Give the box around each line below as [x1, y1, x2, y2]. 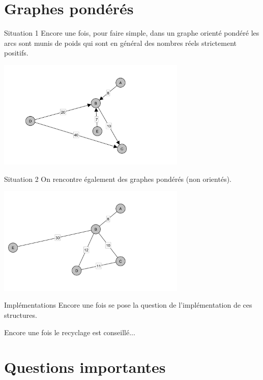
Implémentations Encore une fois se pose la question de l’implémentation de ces [4, 300, 252, 310]
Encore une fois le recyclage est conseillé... [4, 327, 135, 337]
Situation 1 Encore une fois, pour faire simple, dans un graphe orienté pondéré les [4, 28, 259, 38]
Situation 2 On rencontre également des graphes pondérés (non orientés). [4, 173, 231, 184]
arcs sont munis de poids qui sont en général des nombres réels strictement [4, 37, 237, 48]
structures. [4, 309, 37, 320]
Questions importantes [4, 357, 166, 377]
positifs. [4, 47, 28, 58]
